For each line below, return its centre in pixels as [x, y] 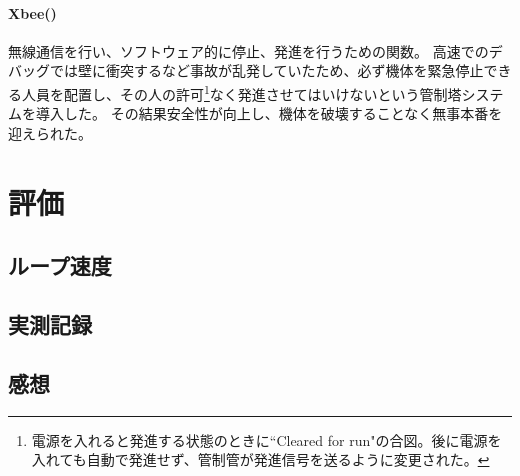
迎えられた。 [50, 132]
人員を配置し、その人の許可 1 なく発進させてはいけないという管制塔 [241, 92]
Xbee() [32, 12]
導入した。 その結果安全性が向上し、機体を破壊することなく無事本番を [269, 113]
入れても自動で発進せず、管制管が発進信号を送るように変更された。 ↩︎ [260, 459]
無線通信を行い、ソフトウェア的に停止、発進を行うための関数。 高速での [248, 50]
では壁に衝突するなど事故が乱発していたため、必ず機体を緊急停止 [266, 70]
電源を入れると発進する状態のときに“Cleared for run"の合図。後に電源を [266, 439]
